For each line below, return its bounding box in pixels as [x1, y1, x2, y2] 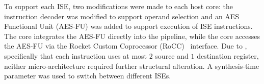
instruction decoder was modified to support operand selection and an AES [4, 11, 240, 21]
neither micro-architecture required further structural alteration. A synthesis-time [4, 60, 259, 71]
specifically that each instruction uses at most [4, 50, 147, 61]
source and [155, 50, 189, 61]
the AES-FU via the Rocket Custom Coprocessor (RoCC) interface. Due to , [4, 40, 247, 51]
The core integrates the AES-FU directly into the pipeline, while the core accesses [4, 30, 260, 41]
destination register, [197, 50, 259, 61]
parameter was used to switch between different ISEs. [4, 70, 171, 81]
